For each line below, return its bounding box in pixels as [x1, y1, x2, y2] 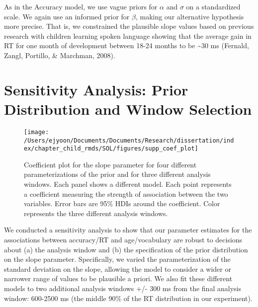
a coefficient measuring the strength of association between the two [24, 188, 228, 199]
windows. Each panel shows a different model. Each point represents [24, 179, 232, 189]
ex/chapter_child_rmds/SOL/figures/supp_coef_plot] [24, 145, 198, 153]
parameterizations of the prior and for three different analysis [24, 169, 211, 179]
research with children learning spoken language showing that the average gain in [4, 30, 252, 41]
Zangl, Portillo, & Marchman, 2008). [4, 50, 115, 60]
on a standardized [186, 1, 241, 11]
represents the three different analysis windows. [24, 208, 168, 218]
